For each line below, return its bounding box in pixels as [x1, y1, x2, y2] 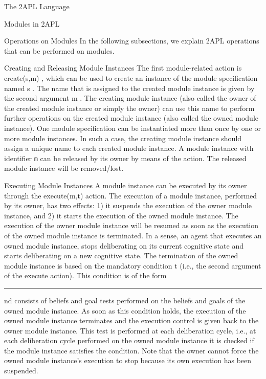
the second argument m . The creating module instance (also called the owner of [4, 93, 256, 103]
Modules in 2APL [4, 18, 60, 29]
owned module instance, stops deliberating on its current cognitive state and [4, 240, 243, 251]
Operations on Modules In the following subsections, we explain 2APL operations [4, 35, 259, 46]
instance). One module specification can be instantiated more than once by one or [4, 122, 261, 133]
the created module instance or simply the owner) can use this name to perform [4, 102, 255, 113]
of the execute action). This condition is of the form [4, 270, 167, 281]
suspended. [4, 365, 38, 376]
